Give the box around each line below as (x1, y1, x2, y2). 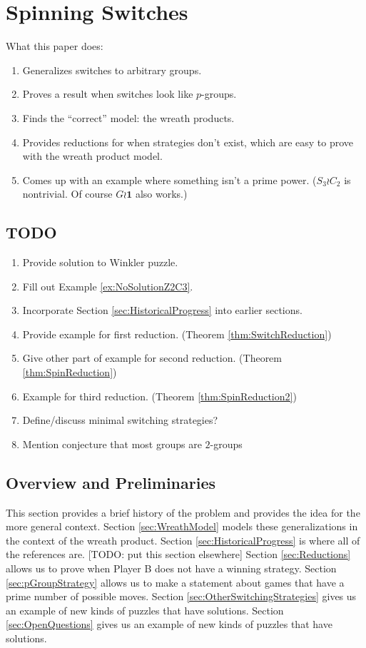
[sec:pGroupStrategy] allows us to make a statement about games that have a (6, 574, 345, 589)
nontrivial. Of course (22, 186, 113, 201)
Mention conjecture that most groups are (22, 436, 202, 451)
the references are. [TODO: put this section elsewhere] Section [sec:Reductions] (6, 547, 351, 562)
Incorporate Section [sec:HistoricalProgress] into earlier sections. (22, 303, 303, 318)
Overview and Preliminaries (6, 471, 216, 493)
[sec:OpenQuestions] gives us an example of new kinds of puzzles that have (6, 617, 332, 632)
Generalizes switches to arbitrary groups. (22, 62, 202, 77)
